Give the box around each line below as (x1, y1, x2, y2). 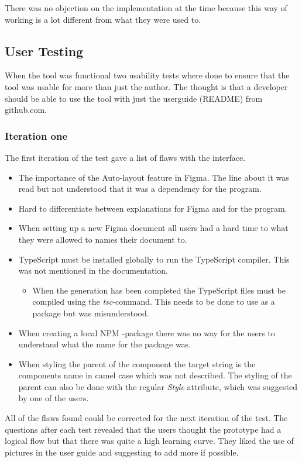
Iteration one (5, 128, 68, 143)
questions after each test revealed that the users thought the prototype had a (5, 423, 282, 435)
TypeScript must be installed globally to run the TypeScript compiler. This (18, 253, 290, 265)
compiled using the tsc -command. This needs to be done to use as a (32, 295, 275, 308)
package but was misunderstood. (32, 306, 149, 319)
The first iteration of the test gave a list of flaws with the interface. (5, 151, 246, 163)
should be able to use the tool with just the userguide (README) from (5, 92, 263, 104)
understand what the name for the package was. (18, 338, 191, 350)
